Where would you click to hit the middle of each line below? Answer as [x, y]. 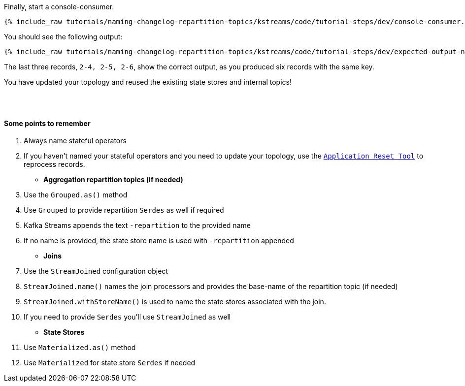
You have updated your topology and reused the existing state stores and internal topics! [148, 82]
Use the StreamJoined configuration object [96, 271]
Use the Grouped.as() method [76, 195]
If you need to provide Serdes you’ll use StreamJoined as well [127, 317]
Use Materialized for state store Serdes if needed [110, 363]
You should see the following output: [63, 37]
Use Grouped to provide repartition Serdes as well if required [124, 210]
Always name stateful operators [75, 141]
